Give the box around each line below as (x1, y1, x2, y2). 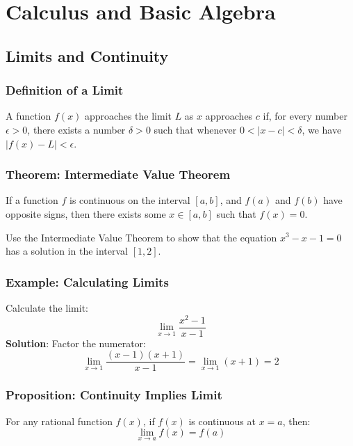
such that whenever (154, 122, 237, 136)
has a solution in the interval (6, 244, 128, 258)
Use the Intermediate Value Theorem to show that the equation (6, 230, 277, 244)
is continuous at (188, 413, 256, 428)
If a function (6, 193, 58, 207)
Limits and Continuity (6, 45, 169, 66)
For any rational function (6, 413, 113, 428)
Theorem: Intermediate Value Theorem (6, 166, 231, 183)
